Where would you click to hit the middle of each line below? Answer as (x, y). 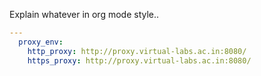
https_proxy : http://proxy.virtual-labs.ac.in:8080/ (139, 60)
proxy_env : (41, 42)
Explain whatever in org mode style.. (84, 14)
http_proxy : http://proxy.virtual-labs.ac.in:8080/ (137, 51)
